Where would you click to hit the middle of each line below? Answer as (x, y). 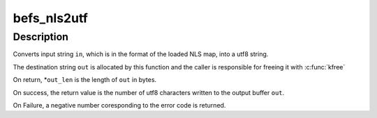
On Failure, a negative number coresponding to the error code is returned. (119, 105)
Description (41, 37)
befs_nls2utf (51, 18)
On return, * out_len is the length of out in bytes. (85, 80)
